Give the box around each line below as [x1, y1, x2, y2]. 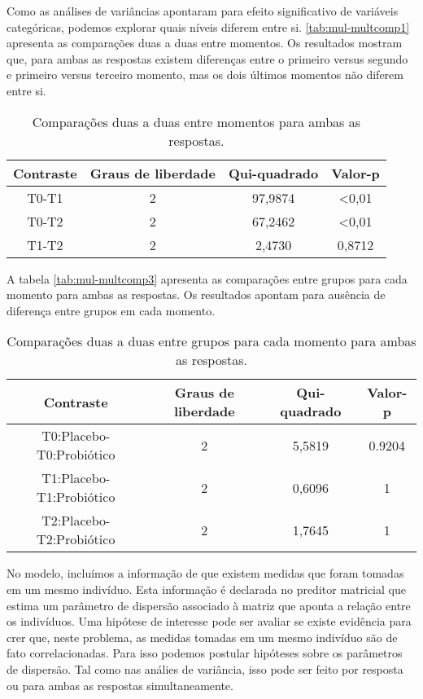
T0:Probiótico [37, 445, 116, 464]
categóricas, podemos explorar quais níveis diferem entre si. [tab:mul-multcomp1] [7, 18, 410, 35]
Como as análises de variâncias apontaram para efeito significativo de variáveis [7, 2, 399, 19]
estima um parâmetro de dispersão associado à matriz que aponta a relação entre [7, 596, 411, 613]
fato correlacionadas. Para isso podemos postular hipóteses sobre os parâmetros [7, 644, 403, 662]
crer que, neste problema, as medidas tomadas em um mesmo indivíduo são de [7, 628, 398, 645]
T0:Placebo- [41, 426, 111, 446]
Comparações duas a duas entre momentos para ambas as [32, 112, 361, 131]
